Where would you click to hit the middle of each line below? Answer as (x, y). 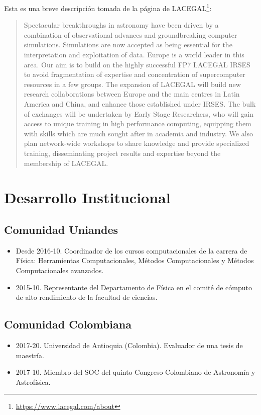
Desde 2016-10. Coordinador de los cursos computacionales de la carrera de (132, 250)
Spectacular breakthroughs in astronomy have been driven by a (121, 25)
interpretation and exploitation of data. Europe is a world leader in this (134, 55)
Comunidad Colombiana (68, 324)
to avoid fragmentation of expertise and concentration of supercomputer (135, 74)
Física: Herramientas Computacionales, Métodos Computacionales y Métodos (135, 260)
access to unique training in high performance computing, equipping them (138, 123)
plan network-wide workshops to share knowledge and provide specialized (137, 143)
